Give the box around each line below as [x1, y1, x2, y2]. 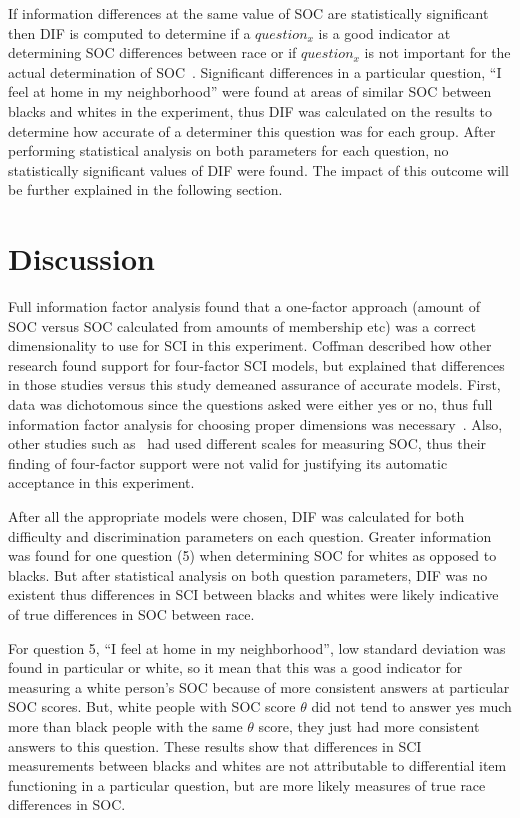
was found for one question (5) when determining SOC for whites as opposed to [8, 545, 497, 566]
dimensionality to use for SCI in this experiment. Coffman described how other [8, 335, 492, 356]
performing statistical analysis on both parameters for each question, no [8, 140, 449, 161]
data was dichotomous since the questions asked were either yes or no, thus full [8, 394, 493, 415]
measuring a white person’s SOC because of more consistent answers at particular [8, 676, 510, 697]
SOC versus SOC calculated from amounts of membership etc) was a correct [8, 315, 476, 336]
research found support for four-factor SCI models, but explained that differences [8, 354, 505, 375]
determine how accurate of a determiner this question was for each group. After [8, 120, 496, 141]
